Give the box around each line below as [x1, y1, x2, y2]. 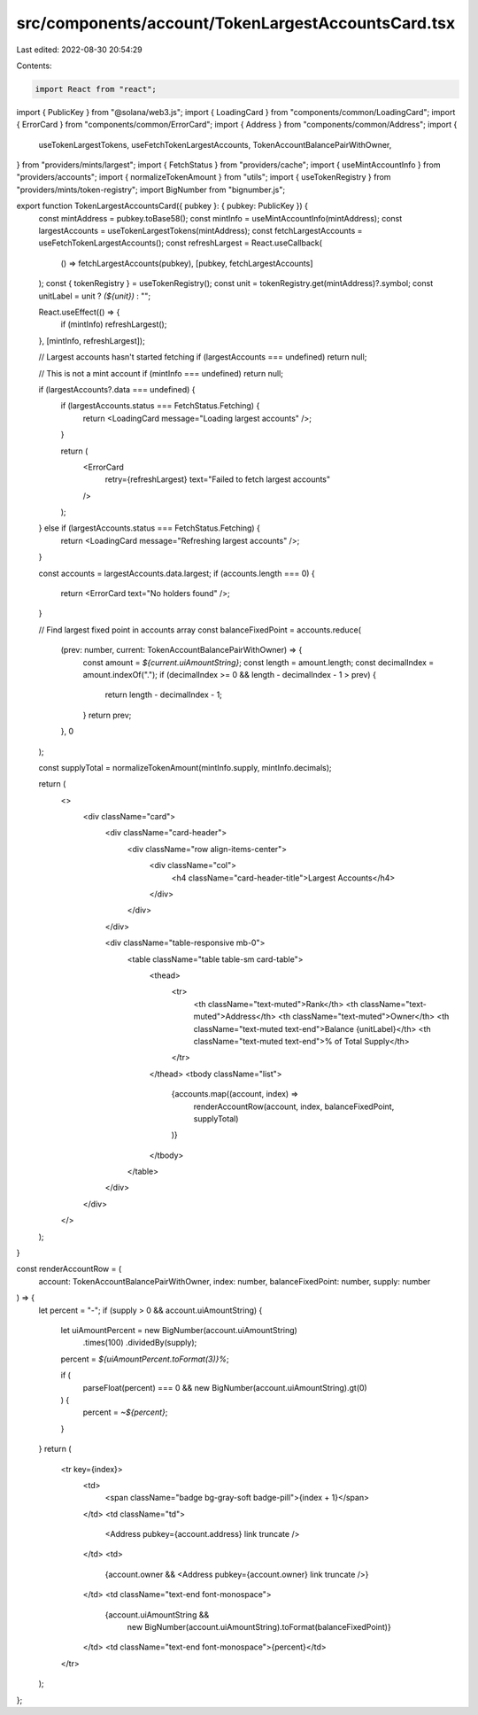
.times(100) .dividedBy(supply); [82, 1338, 197, 1348]
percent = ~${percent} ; [82, 1407, 168, 1417]
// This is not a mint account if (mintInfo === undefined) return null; [38, 368, 283, 378]
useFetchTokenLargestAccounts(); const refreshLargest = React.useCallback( [38, 237, 323, 248]
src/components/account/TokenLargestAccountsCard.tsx [16, 13, 456, 33]
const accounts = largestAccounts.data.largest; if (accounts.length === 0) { [38, 568, 316, 578]
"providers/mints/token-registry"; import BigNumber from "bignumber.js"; [16, 184, 286, 195]
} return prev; [82, 710, 132, 720]
